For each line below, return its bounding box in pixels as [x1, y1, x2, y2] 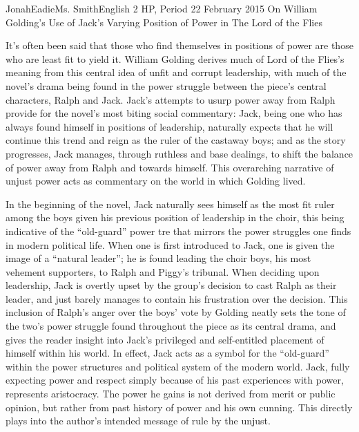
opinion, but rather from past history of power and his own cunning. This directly [6, 400, 353, 414]
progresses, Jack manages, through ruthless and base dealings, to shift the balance [6, 146, 353, 160]
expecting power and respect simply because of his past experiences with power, [6, 373, 344, 387]
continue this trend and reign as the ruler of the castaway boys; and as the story [6, 133, 346, 147]
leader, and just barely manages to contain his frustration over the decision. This [6, 291, 348, 306]
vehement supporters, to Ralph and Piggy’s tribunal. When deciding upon [6, 264, 320, 279]
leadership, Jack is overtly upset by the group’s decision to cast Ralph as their [6, 278, 337, 292]
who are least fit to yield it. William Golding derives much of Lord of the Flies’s [6, 51, 345, 66]
